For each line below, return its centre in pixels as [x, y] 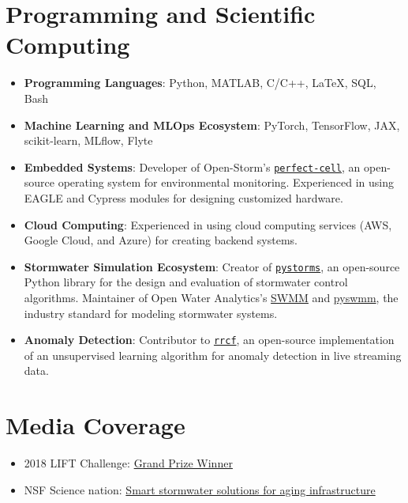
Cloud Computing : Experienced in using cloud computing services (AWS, [208, 224]
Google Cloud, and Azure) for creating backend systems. [161, 240]
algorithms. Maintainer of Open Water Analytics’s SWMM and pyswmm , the [211, 297]
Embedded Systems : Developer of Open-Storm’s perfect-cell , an [192, 166]
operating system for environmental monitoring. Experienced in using [226, 182]
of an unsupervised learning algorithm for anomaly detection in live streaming [213, 355]
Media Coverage [95, 425]
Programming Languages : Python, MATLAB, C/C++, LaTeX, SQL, [200, 83]
